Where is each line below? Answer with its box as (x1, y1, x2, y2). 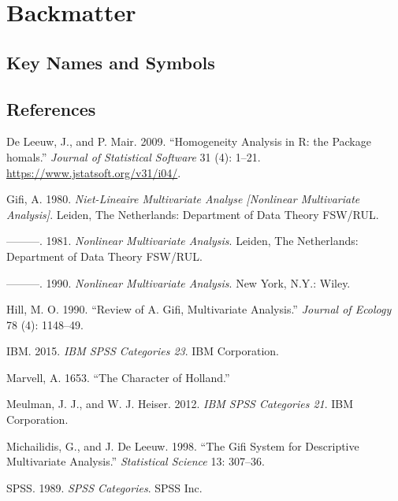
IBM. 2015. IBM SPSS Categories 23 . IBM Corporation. (6, 343, 279, 359)
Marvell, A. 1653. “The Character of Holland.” (6, 369, 230, 385)
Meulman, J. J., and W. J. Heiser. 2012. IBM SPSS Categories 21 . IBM (6, 395, 354, 412)
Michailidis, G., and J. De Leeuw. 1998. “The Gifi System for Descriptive (6, 437, 359, 454)
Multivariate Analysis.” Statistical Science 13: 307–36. (6, 453, 265, 469)
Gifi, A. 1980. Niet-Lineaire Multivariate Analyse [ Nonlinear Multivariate (6, 191, 360, 207)
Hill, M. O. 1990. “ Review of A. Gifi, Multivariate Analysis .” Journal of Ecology (6, 301, 392, 317)
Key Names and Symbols (6, 50, 215, 74)
